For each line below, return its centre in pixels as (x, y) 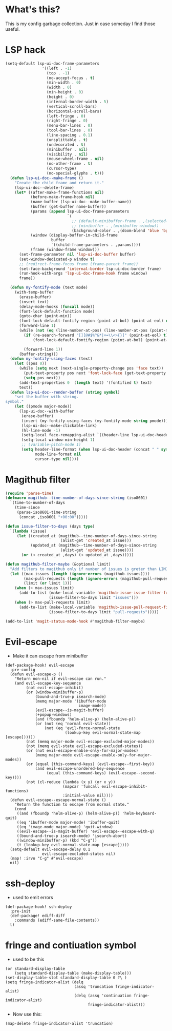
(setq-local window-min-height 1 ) (58, 440)
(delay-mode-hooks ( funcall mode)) (57, 306)
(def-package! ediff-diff (38, 916)
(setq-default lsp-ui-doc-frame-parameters (52, 63)
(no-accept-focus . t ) (71, 78)
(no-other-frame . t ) (70, 164)
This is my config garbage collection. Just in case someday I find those (80, 24)
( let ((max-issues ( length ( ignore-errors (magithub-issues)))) (80, 574)
